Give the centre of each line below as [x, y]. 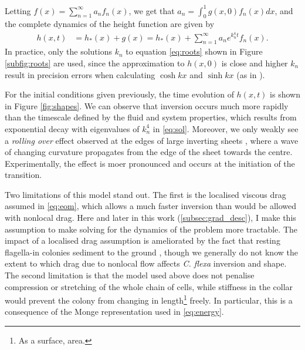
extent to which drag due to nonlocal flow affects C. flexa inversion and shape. [146, 263]
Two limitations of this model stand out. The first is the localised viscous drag [145, 194]
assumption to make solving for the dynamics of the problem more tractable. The [151, 229]
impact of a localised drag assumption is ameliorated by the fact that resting [143, 240]
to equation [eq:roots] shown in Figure [194, 51]
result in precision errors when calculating [80, 74]
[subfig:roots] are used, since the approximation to [95, 63]
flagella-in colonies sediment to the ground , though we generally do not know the [151, 252]
